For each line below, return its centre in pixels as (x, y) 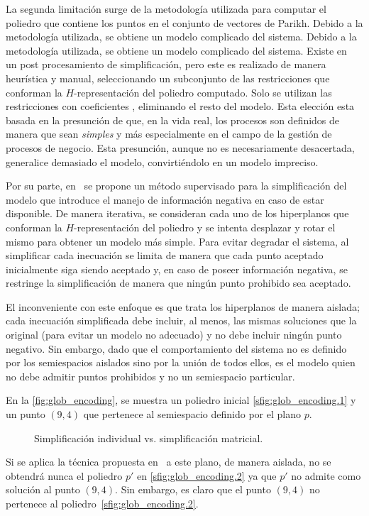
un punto (26, 414)
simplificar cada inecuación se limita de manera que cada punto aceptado (165, 255)
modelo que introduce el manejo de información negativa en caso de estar (165, 199)
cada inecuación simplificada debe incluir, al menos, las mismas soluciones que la (181, 320)
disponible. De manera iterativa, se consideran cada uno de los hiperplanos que (177, 213)
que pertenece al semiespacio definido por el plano (192, 414)
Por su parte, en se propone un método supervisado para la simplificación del (176, 186)
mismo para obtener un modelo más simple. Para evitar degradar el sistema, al (177, 241)
